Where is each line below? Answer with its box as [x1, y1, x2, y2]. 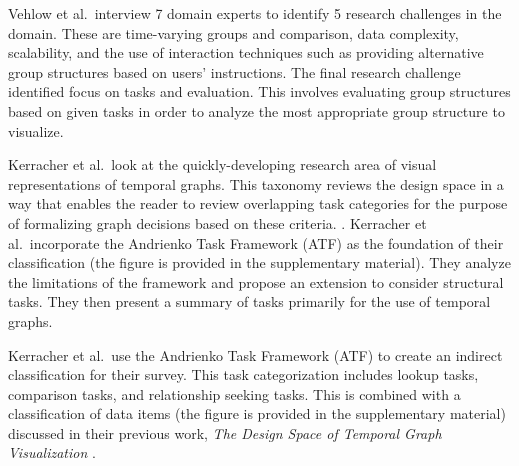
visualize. [8, 120, 64, 141]
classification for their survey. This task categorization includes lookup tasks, [8, 364, 479, 385]
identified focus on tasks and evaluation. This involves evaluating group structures [8, 81, 511, 102]
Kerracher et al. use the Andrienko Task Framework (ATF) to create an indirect [8, 344, 503, 365]
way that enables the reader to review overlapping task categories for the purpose [8, 193, 508, 214]
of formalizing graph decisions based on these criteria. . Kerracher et [8, 212, 427, 233]
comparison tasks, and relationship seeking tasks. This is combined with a [8, 383, 461, 404]
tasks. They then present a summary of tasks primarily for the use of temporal [8, 291, 491, 312]
